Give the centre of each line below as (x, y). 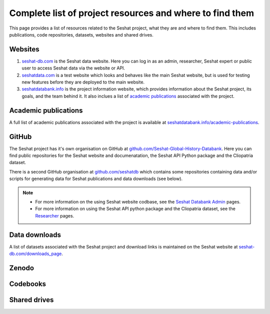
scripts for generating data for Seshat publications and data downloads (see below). (96, 179)
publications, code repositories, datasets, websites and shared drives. (81, 34)
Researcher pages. (55, 215)
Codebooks (28, 284)
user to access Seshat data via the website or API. (73, 68)
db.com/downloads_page (35, 254)
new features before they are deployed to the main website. (83, 82)
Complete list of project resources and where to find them (132, 13)
